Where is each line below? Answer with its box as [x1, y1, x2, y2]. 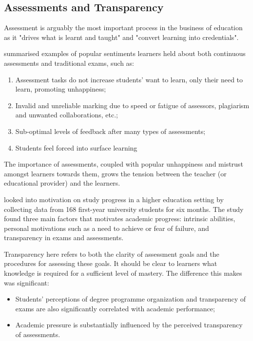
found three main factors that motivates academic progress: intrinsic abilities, [4, 213, 235, 224]
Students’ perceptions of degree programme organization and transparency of [15, 294, 246, 304]
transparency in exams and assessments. [4, 232, 124, 243]
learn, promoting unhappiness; [15, 84, 106, 94]
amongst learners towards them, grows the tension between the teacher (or [4, 168, 227, 178]
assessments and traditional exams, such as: [4, 57, 135, 68]
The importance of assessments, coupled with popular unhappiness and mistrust [4, 159, 243, 169]
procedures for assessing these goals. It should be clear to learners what [4, 258, 217, 268]
